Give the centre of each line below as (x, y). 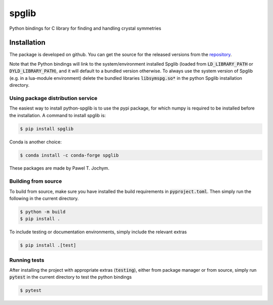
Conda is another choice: (35, 142)
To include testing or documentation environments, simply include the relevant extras (98, 232)
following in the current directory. (44, 198)
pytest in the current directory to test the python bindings (71, 277)
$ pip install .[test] (48, 245)
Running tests (27, 260)
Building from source (36, 181)
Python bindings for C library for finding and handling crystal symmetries (85, 28)
